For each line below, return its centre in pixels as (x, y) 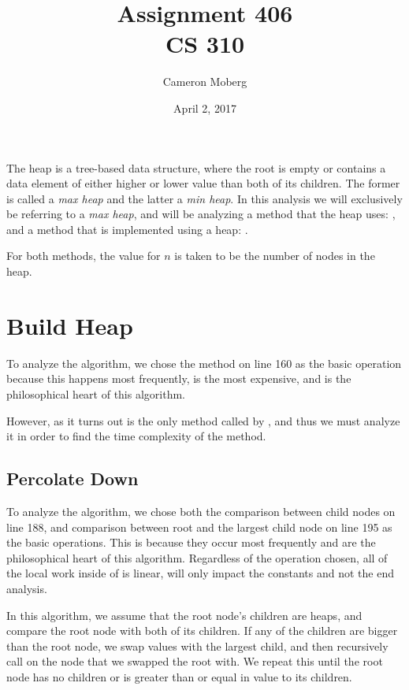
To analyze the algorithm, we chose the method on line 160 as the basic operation (204, 363)
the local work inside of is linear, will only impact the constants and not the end (200, 573)
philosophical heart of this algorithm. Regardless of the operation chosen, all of (197, 557)
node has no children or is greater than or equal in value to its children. (179, 676)
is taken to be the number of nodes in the (275, 256)
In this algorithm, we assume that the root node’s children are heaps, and (184, 615)
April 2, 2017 (205, 108)
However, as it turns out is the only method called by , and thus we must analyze (203, 420)
